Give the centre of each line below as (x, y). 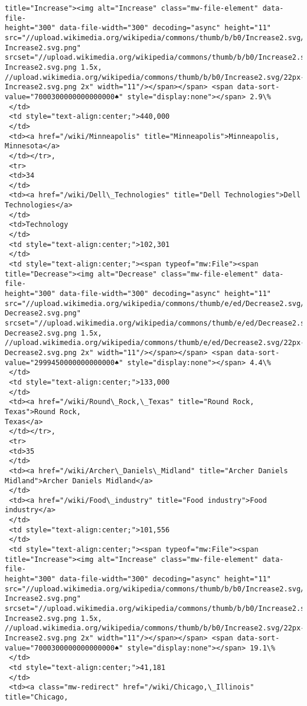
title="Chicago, (37, 697)
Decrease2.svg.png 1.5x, (53, 333)
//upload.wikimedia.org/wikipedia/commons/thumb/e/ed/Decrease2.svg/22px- (155, 343)
